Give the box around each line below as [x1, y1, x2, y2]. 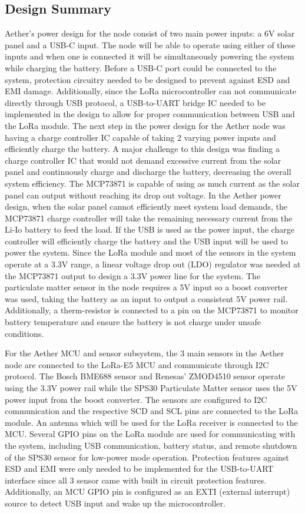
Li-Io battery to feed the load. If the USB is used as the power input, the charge [5, 223, 294, 236]
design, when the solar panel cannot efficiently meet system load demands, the [5, 200, 287, 213]
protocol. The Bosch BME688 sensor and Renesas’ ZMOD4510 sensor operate [5, 370, 286, 382]
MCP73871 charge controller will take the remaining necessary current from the [5, 211, 293, 224]
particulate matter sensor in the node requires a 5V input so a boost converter [5, 281, 288, 293]
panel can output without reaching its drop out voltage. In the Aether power [5, 188, 281, 201]
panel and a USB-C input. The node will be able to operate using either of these [5, 38, 296, 51]
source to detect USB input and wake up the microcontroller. [5, 497, 226, 509]
